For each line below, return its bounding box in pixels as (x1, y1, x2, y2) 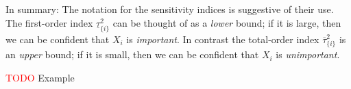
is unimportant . (276, 47, 340, 62)
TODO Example (5, 70, 75, 84)
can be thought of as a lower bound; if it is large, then (112, 15, 341, 29)
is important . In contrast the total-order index (126, 31, 319, 46)
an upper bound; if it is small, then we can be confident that (5, 47, 259, 62)
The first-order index (5, 15, 93, 29)
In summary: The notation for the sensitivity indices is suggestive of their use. (5, 2, 334, 16)
